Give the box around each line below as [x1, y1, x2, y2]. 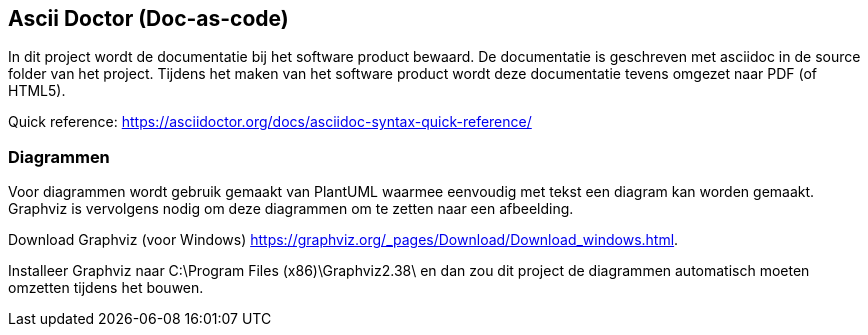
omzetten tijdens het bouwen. [8, 279, 204, 297]
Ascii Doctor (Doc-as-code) [8, 6, 289, 31]
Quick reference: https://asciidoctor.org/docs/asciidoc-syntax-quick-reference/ [8, 113, 532, 131]
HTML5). [8, 82, 66, 100]
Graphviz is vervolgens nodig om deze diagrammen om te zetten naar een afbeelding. [8, 200, 574, 218]
